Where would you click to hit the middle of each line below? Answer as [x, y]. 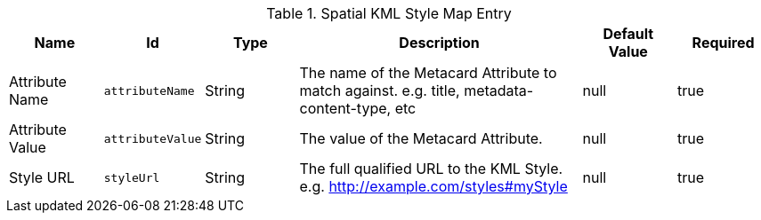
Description [439, 43]
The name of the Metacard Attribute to [428, 73]
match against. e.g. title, [380, 90]
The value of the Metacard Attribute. [421, 138]
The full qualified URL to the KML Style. [431, 169]
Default [628, 34]
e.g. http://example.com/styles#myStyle [433, 186]
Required [723, 43]
